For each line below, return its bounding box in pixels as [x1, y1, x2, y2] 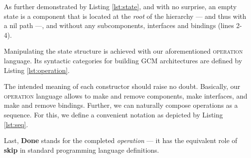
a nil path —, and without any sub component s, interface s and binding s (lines [4, 20, 234, 30]
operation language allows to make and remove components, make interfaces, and [4, 90, 248, 101]
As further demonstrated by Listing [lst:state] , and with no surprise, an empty [4, 1, 237, 11]
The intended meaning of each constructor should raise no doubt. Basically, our [4, 81, 240, 91]
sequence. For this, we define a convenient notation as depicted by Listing [4, 109, 223, 119]
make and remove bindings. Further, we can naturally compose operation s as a [4, 100, 238, 110]
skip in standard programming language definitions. [4, 144, 159, 155]
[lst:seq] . [4, 119, 28, 129]
